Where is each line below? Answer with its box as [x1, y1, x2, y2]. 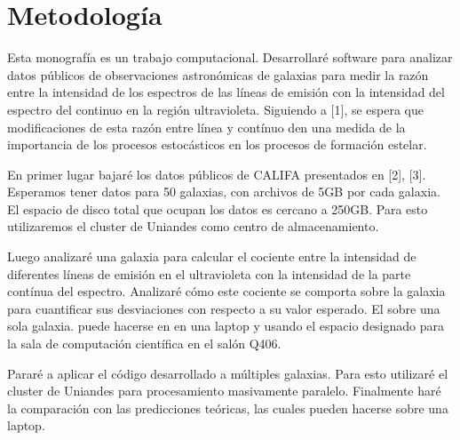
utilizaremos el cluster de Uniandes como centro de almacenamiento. [7, 217, 379, 236]
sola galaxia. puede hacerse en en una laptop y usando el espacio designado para [7, 316, 445, 335]
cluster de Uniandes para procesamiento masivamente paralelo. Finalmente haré [7, 381, 441, 400]
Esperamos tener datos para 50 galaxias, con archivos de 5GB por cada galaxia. [7, 182, 440, 201]
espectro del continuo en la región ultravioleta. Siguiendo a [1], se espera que [7, 100, 424, 118]
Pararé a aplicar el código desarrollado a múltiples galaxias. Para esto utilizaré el [7, 364, 448, 382]
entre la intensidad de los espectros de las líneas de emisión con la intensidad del [7, 83, 445, 101]
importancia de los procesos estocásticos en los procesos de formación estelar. [7, 135, 427, 154]
